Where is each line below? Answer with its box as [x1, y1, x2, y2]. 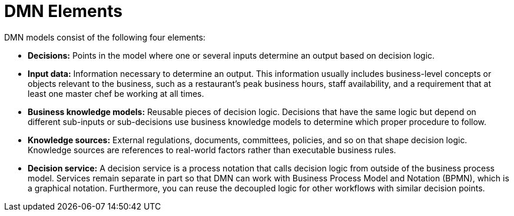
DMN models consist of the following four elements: [4, 32, 205, 42]
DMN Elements [4, 1, 122, 21]
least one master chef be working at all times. [28, 88, 204, 99]
